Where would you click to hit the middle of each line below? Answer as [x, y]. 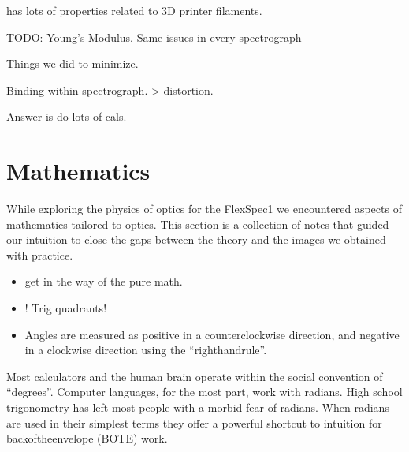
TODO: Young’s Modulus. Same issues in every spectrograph [154, 37]
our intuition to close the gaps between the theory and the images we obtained [196, 239]
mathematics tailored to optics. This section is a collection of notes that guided [198, 224]
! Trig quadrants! [66, 308]
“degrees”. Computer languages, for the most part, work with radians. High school [204, 392]
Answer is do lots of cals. [67, 116]
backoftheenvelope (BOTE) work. [87, 438]
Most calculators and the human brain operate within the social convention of [195, 376]
